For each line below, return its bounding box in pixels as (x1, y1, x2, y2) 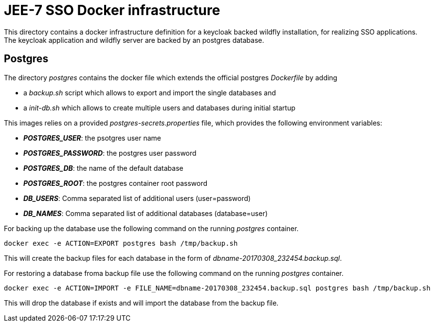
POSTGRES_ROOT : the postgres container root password (23, 179, 208, 187)
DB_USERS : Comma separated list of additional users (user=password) (23, 194, 251, 202)
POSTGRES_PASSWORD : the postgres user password (23, 148, 197, 157)
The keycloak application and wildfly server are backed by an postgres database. (4, 36, 264, 44)
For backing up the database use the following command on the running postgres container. (4, 224, 299, 233)
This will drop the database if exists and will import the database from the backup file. (4, 298, 279, 307)
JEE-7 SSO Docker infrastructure (4, 2, 220, 18)
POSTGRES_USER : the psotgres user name (23, 133, 162, 142)
